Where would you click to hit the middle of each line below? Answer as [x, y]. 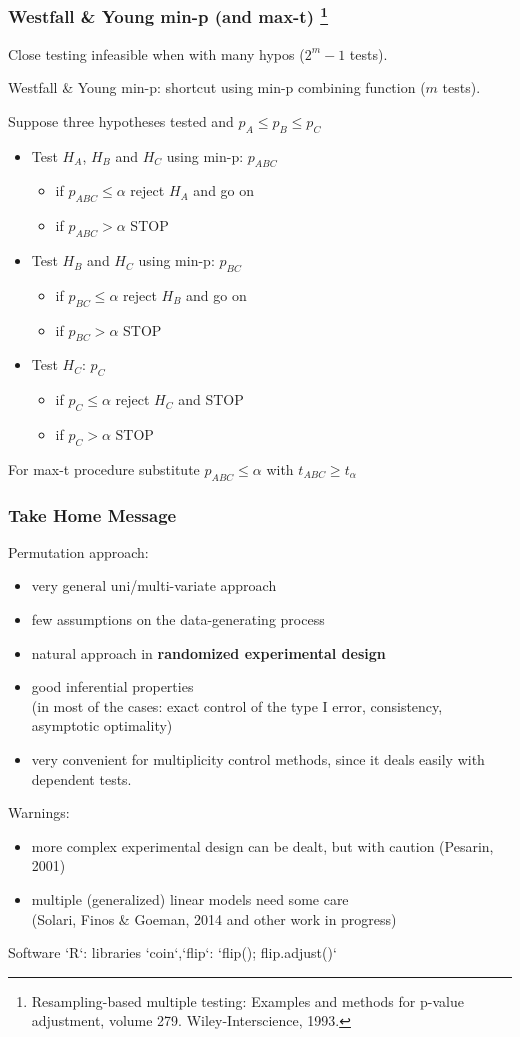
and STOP [211, 399]
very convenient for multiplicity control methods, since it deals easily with [258, 759]
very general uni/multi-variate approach [154, 585]
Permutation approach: [78, 551]
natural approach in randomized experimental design [208, 652]
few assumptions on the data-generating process [178, 619]
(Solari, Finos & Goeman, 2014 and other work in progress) [214, 918]
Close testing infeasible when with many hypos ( [156, 53]
